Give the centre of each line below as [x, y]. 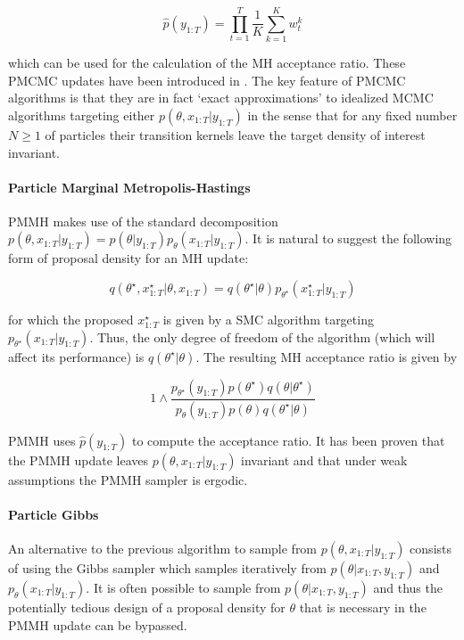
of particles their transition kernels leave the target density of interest [235, 134]
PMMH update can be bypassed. [98, 624]
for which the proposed [71, 320]
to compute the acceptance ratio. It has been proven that [288, 440]
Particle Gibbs [54, 514]
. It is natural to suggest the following [348, 238]
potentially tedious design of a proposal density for [147, 607]
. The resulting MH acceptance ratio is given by [327, 356]
